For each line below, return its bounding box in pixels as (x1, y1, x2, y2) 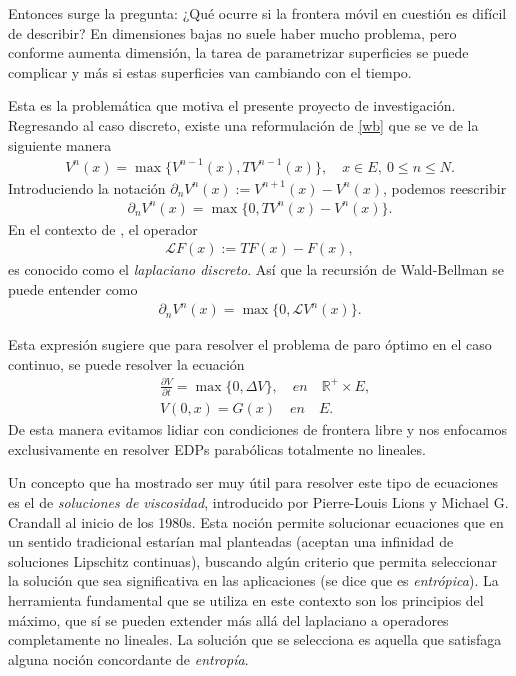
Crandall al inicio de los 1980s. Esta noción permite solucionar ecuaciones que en (8, 511, 504, 532)
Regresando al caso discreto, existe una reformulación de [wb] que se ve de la (8, 114, 479, 135)
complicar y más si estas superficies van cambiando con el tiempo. (8, 61, 412, 82)
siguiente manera (8, 134, 112, 155)
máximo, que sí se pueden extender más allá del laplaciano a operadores (8, 609, 449, 630)
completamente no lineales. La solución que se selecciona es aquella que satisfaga (8, 629, 502, 650)
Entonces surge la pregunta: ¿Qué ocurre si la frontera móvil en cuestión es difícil (8, 3, 507, 23)
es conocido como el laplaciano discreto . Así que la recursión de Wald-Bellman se (8, 259, 505, 280)
